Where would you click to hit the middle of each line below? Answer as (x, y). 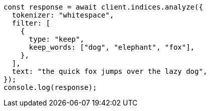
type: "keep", (57, 39)
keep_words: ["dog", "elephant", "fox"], (112, 47)
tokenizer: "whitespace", (63, 15)
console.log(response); (50, 87)
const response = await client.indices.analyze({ (103, 7)
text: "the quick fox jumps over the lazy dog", (110, 71)
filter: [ (31, 23)
